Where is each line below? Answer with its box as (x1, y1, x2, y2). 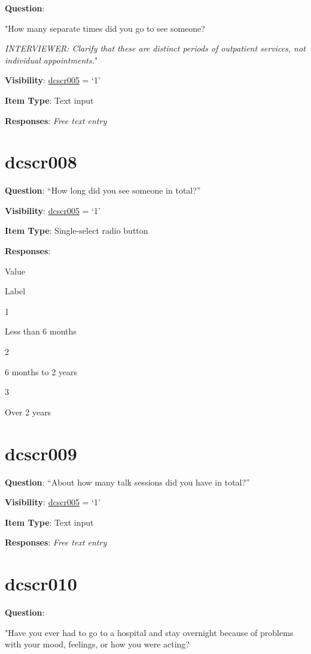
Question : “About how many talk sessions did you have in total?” (5, 475, 250, 488)
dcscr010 (5, 571, 77, 596)
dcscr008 (5, 149, 77, 174)
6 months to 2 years (5, 365, 78, 378)
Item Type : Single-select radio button (5, 224, 148, 237)
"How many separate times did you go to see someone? (5, 22, 205, 34)
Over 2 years (5, 405, 51, 418)
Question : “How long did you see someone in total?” (5, 184, 201, 197)
